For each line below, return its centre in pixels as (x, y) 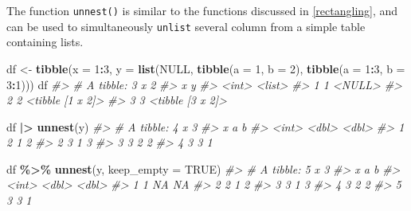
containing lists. (45, 42)
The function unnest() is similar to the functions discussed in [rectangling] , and (202, 10)
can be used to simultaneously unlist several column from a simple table (186, 26)
